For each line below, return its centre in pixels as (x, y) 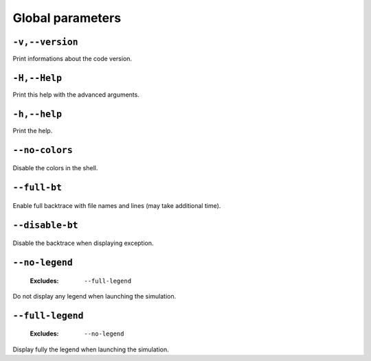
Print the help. (33, 130)
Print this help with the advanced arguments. (76, 94)
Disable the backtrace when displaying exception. (83, 243)
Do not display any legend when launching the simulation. (94, 296)
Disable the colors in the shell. (55, 168)
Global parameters (67, 18)
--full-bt (37, 188)
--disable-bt (45, 225)
